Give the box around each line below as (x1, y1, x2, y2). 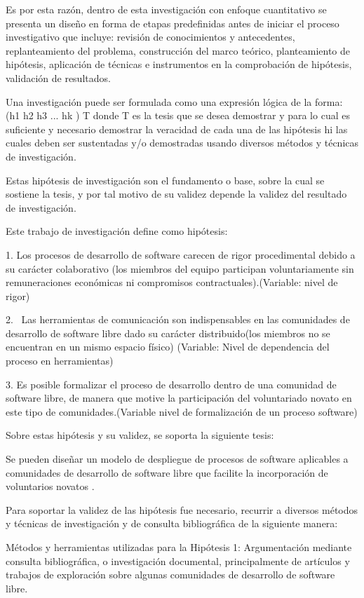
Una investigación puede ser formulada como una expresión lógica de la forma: (6, 94, 343, 109)
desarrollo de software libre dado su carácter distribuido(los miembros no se (6, 325, 330, 340)
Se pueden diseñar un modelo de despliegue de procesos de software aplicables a (6, 451, 349, 466)
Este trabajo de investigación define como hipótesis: (6, 224, 228, 238)
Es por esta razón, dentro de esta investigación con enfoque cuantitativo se (6, 2, 327, 16)
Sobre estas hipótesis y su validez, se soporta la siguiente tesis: (6, 428, 274, 442)
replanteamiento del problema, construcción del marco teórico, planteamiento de (6, 43, 351, 57)
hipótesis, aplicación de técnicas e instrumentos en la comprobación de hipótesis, (6, 57, 352, 72)
